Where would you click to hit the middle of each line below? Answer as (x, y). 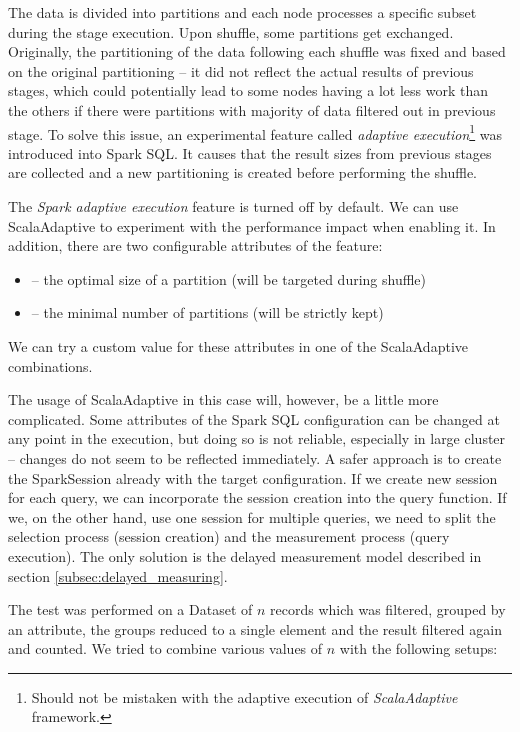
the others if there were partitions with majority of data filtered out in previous (252, 109)
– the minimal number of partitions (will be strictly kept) (207, 312)
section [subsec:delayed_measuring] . (118, 575)
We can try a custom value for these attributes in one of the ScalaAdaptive (238, 345)
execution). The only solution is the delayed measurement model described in (245, 555)
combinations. (50, 365)
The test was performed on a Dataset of (130, 609)
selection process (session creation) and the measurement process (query (229, 536)
